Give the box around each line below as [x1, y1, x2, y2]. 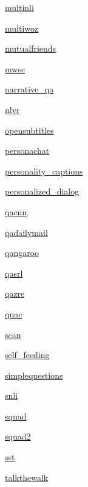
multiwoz [5, 21, 39, 34]
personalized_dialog [5, 185, 80, 198]
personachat [5, 144, 50, 157]
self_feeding [5, 348, 50, 361]
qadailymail [5, 226, 48, 238]
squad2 [5, 430, 31, 443]
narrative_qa [5, 83, 54, 95]
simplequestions [5, 368, 63, 381]
